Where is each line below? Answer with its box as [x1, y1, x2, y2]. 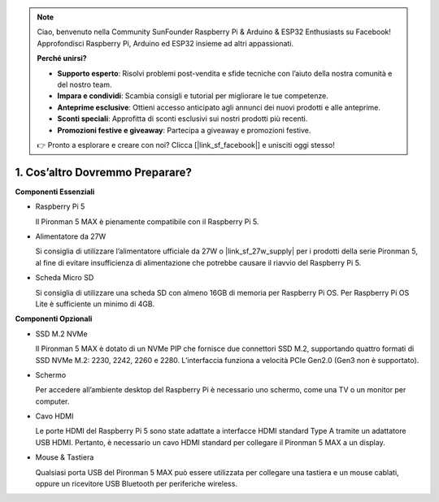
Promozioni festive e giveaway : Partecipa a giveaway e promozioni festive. [57, 125, 311, 135]
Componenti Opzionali [15, 314, 93, 324]
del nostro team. [57, 80, 112, 89]
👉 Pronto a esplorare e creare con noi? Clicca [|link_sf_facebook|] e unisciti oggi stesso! [37, 140, 335, 149]
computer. [35, 396, 70, 406]
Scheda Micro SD [35, 273, 94, 283]
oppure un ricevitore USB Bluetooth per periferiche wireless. [35, 479, 237, 489]
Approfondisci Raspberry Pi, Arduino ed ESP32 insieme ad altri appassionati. [37, 38, 294, 48]
